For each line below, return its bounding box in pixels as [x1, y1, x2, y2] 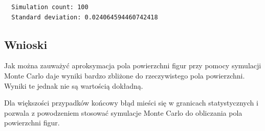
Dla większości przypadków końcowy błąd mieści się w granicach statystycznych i [4, 97, 258, 108]
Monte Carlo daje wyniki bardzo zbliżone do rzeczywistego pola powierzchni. [4, 70, 245, 81]
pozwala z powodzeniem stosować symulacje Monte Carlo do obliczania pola [4, 107, 242, 118]
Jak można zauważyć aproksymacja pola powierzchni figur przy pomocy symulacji [4, 60, 261, 71]
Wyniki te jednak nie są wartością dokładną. [4, 80, 143, 91]
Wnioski [4, 36, 48, 52]
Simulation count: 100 [11, 4, 89, 11]
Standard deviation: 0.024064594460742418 [11, 13, 158, 21]
